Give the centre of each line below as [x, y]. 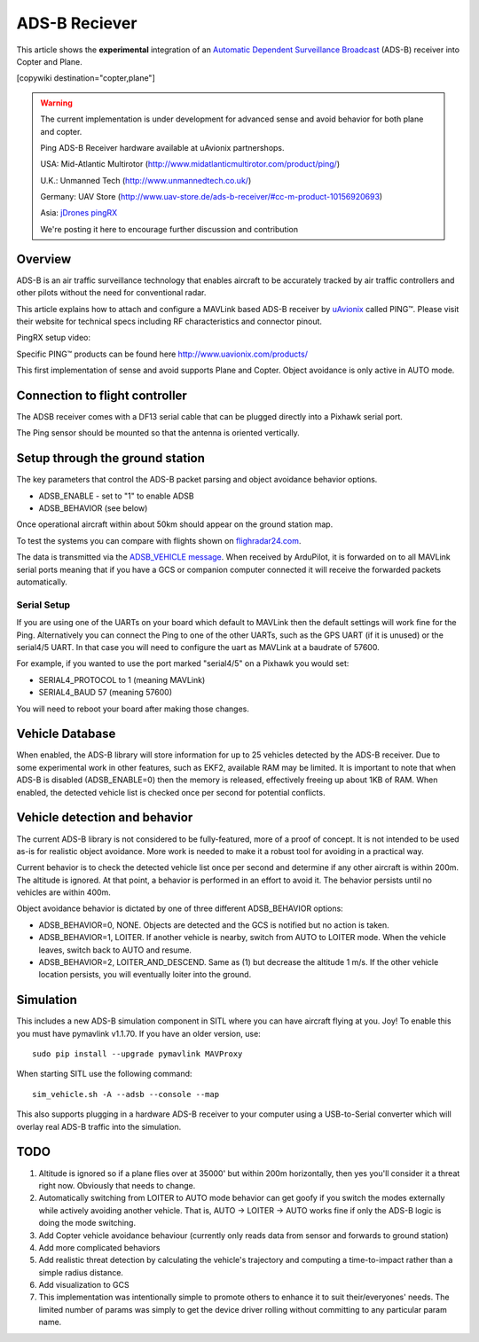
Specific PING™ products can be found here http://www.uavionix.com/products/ [162, 354]
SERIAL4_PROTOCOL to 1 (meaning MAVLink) [122, 679]
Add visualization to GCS [84, 1285]
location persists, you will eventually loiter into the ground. [145, 975]
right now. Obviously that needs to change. [117, 1185]
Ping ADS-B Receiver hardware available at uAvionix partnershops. [162, 147]
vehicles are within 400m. [63, 892]
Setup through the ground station [111, 458]
